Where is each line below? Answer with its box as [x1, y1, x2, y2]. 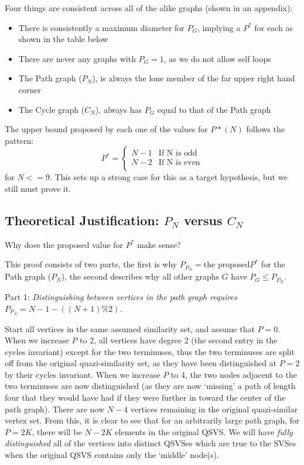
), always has [95, 103, 142, 115]
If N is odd [158, 149, 197, 157]
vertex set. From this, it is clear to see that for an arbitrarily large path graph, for [5, 414, 300, 426]
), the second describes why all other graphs [61, 270, 219, 283]
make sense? [137, 238, 181, 250]
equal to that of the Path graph [157, 103, 271, 115]
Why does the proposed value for [5, 238, 124, 250]
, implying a [197, 21, 241, 33]
